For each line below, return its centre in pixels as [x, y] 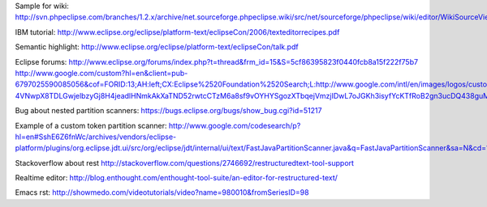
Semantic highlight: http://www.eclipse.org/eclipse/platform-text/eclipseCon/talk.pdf [157, 47]
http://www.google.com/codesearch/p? [235, 125]
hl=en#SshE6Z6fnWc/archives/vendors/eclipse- [96, 137]
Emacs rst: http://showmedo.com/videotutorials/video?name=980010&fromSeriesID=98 [162, 192]
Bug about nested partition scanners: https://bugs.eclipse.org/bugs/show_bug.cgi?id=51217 [168, 111]
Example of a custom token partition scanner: [91, 125]
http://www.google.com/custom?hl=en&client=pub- [101, 73]
